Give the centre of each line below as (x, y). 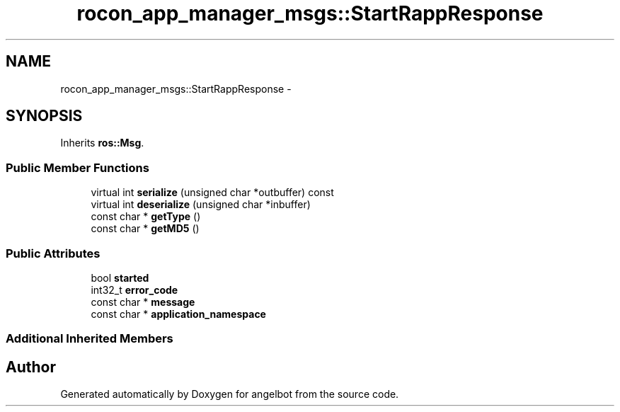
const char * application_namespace (178, 314)
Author (31, 367)
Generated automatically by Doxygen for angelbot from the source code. (230, 394)
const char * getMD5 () (145, 229)
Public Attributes (53, 253)
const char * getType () (146, 217)
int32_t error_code (134, 290)
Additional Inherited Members (90, 339)
